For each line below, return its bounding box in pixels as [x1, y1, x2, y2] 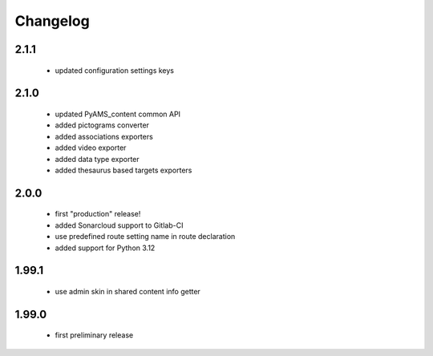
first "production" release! [55, 209, 141, 219]
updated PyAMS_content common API [55, 109, 180, 119]
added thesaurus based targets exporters [55, 165, 192, 175]
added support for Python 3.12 [55, 243, 156, 253]
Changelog [14, 12, 90, 30]
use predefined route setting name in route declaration [55, 232, 236, 241]
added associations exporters [55, 131, 154, 141]
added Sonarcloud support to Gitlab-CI [55, 220, 184, 230]
